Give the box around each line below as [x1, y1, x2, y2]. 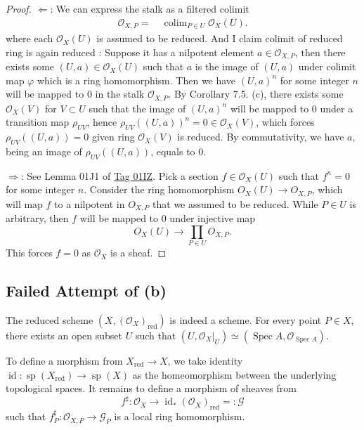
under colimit [298, 59, 356, 74]
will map [6, 196, 43, 211]
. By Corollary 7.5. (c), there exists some [168, 86, 344, 101]
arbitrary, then [6, 211, 69, 226]
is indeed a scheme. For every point [169, 312, 322, 327]
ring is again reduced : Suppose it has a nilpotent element [6, 44, 254, 59]
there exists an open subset [6, 327, 122, 342]
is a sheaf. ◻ [110, 245, 167, 260]
